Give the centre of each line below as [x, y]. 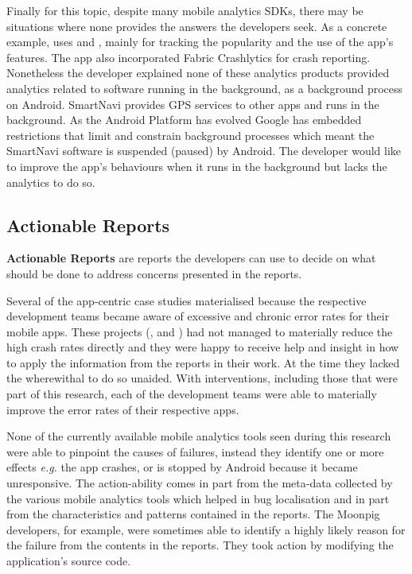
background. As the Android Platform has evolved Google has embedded [184, 120]
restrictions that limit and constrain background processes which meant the [190, 135]
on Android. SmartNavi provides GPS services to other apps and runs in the [193, 104]
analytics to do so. [51, 182]
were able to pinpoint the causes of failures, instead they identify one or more [195, 451]
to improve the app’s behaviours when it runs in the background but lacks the [197, 166]
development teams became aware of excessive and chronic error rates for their [198, 316]
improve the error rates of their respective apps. [123, 409]
